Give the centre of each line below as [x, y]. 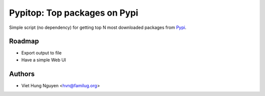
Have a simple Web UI [44, 60]
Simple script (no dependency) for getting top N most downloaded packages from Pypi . [98, 27]
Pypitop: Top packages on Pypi [74, 13]
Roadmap [24, 41]
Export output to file [41, 53]
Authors [22, 74]
